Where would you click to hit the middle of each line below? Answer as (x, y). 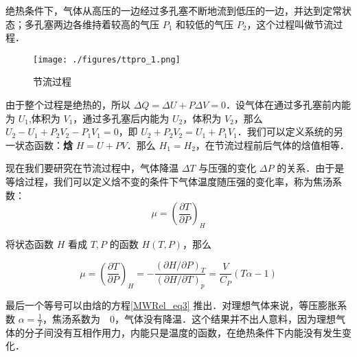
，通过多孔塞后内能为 (121, 118)
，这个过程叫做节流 (290, 24)
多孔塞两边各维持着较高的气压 (92, 24)
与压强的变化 (228, 168)
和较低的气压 (205, 24)
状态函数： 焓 (44, 145)
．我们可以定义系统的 (285, 131)
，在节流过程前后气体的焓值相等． (272, 145)
